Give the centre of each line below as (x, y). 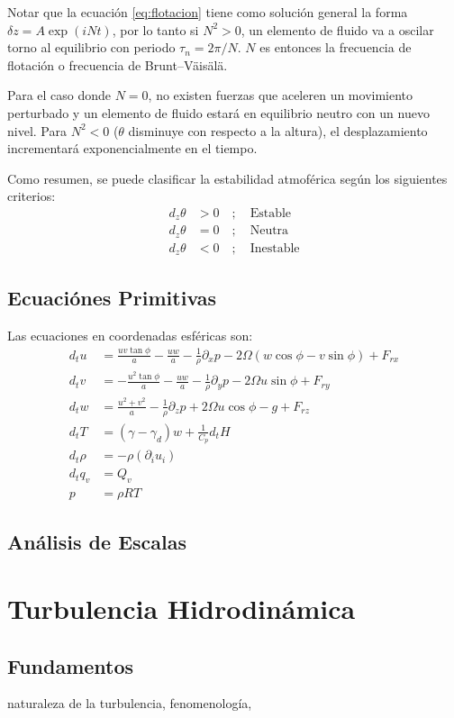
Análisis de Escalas (97, 542)
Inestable (275, 248)
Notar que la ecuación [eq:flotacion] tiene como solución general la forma (208, 12)
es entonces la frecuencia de (336, 47)
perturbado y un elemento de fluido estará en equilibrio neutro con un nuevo (218, 112)
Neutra (269, 231)
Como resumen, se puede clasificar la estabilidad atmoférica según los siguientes (227, 178)
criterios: (32, 196)
